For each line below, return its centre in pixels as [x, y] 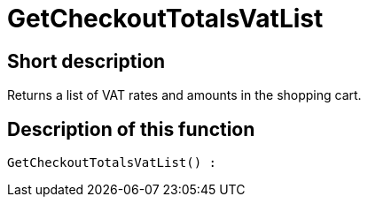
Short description [86, 61]
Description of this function [131, 129]
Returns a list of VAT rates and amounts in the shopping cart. [184, 95]
